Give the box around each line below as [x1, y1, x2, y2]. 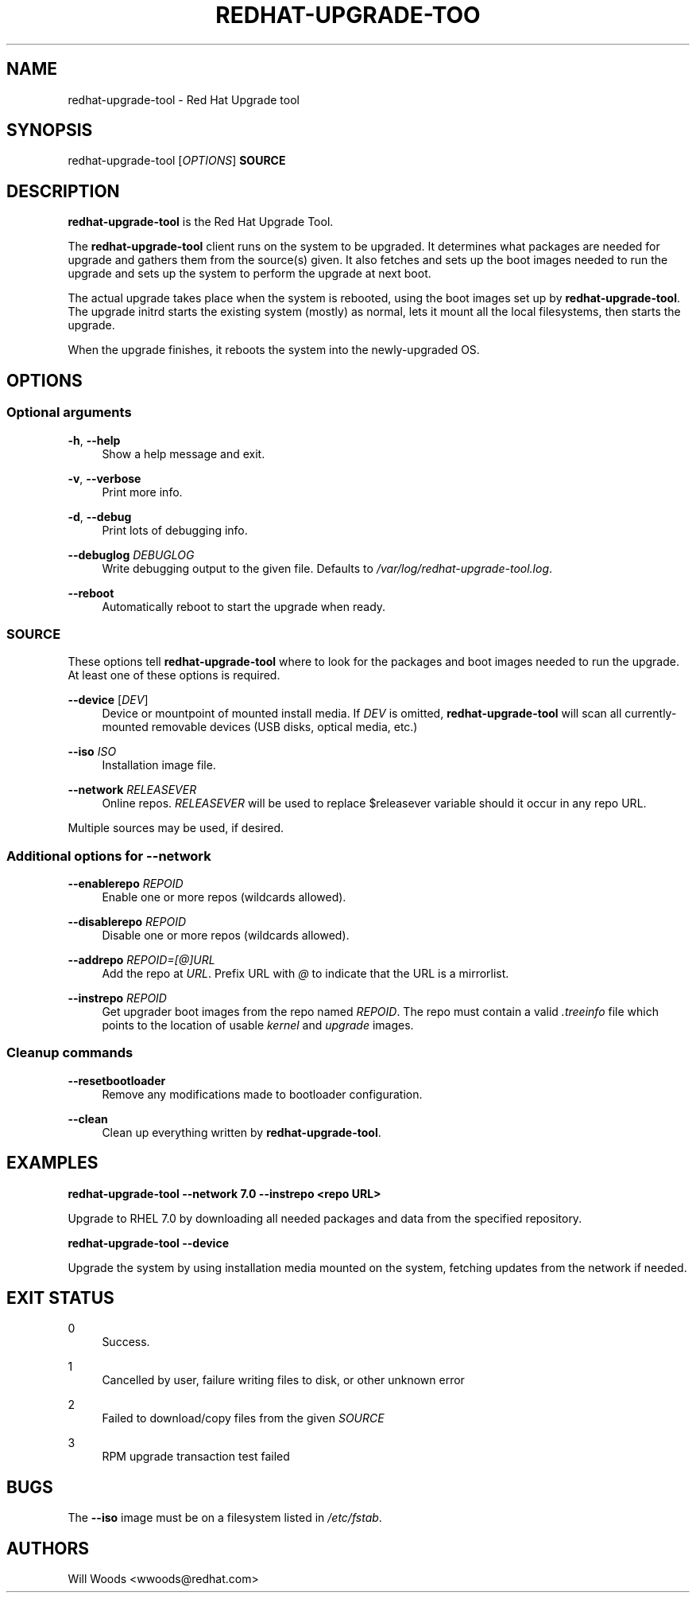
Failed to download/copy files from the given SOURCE [102, 1411, 385, 1426]
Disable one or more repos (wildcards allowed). [102, 928, 350, 942]
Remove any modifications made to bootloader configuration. [102, 1087, 423, 1101]
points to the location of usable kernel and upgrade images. [102, 1018, 414, 1032]
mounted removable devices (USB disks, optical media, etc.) [102, 720, 418, 734]
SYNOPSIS [6, 120, 93, 141]
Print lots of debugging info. [102, 523, 248, 537]
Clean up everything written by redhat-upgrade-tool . [102, 1125, 381, 1139]
